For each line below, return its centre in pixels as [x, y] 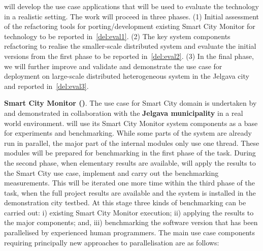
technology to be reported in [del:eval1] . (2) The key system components [117, 36]
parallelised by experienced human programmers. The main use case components [130, 232]
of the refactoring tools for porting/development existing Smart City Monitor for [130, 26]
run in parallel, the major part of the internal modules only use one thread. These [132, 143]
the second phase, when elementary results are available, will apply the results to [130, 162]
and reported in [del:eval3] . [46, 86]
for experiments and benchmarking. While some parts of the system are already [128, 133]
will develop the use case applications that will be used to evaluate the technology [131, 6]
